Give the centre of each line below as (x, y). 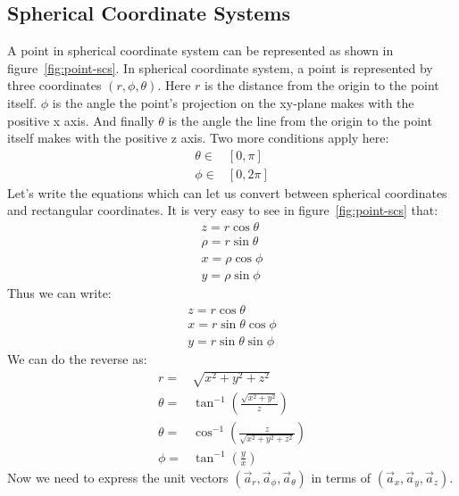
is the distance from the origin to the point (322, 85)
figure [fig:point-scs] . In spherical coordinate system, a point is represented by (220, 67)
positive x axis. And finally (81, 120)
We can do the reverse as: (77, 358)
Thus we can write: (59, 293)
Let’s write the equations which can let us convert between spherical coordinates (227, 192)
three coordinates (54, 85)
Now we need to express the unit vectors (118, 477)
